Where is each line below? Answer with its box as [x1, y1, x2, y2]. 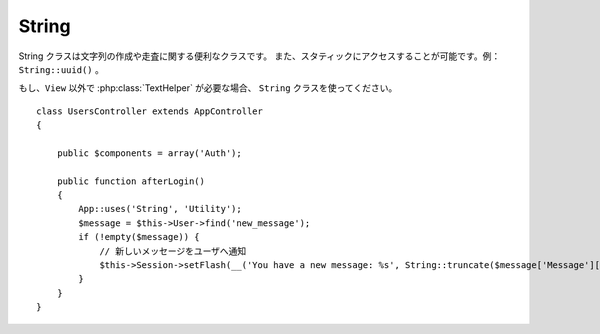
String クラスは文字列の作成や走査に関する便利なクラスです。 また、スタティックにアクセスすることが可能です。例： [18, 50, 501, 62]
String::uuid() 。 [18, 63, 104, 75]
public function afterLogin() [56, 175, 205, 187]
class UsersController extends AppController [36, 105, 264, 117]
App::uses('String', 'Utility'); [78, 203, 242, 215]
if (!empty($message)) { [78, 231, 200, 243]
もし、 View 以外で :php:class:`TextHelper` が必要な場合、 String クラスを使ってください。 [18, 82, 398, 94]
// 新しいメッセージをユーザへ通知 [99, 245, 247, 257]
